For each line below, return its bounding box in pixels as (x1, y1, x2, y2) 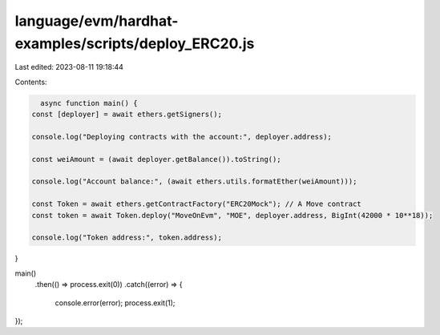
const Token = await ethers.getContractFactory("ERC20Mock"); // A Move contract (31, 200, 362, 208)
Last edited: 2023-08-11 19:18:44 (14, 63, 124, 72)
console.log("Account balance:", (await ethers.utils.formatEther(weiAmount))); (31, 177, 357, 186)
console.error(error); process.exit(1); (54, 297, 176, 308)
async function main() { (40, 99, 138, 107)
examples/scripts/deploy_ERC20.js (14, 34, 255, 52)
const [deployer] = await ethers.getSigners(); (31, 110, 222, 119)
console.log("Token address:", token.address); (31, 233, 222, 242)
